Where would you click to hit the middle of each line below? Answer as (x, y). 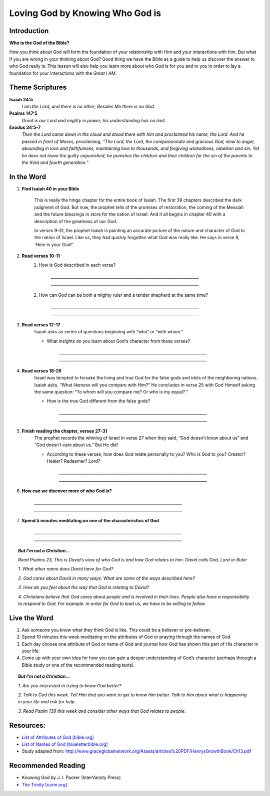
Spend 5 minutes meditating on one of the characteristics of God (90, 521)
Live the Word (31, 618)
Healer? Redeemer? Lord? (73, 461)
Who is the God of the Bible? (39, 43)
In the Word (28, 177)
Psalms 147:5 (23, 113)
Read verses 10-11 (41, 256)
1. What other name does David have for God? (66, 569)
